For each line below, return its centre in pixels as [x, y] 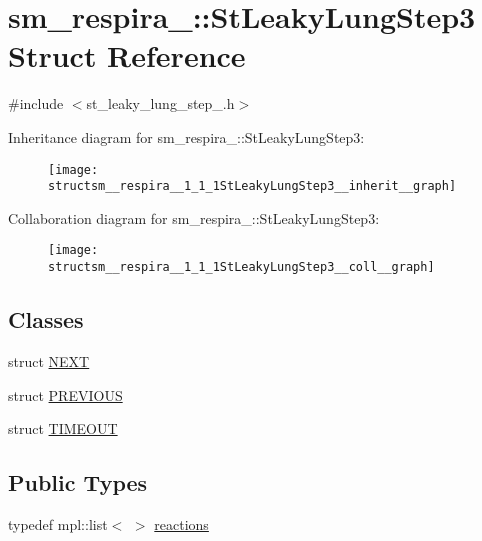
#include [36, 103]
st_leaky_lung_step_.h [160, 103]
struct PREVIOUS [65, 394]
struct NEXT [49, 360]
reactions [181, 523]
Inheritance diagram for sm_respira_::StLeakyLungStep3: [186, 136]
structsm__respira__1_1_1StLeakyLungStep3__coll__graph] [241, 267]
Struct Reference [127, 55]
